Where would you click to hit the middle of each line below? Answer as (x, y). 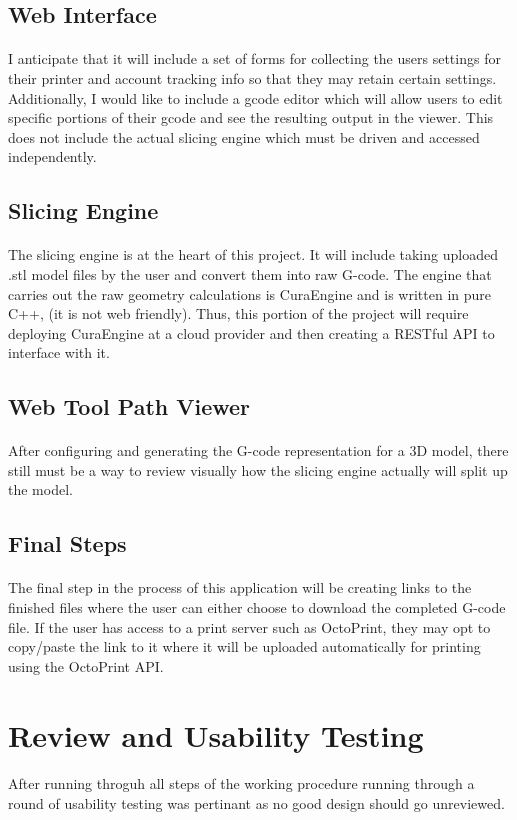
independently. (52, 156)
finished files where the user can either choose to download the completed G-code (257, 607)
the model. (40, 489)
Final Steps (67, 543)
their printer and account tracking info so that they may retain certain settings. (252, 77)
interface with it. (59, 352)
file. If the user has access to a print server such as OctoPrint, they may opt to (249, 626)
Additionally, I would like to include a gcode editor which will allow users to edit (255, 97)
